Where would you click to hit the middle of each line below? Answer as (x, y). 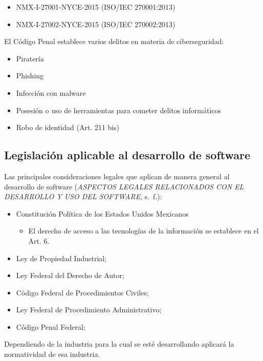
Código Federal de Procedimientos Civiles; (82, 292)
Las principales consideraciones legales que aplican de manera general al (117, 176)
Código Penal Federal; (51, 326)
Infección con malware (51, 92)
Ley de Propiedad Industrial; (61, 258)
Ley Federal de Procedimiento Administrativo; (89, 310)
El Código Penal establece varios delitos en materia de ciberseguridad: (114, 41)
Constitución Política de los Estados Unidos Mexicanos (102, 213)
